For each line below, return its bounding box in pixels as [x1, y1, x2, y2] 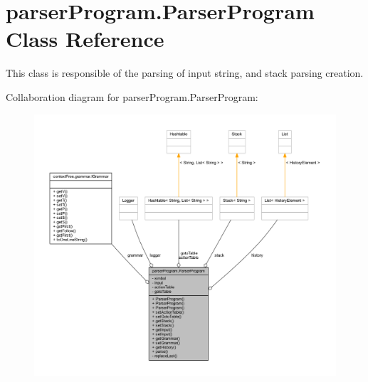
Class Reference [6, 24, 164, 53]
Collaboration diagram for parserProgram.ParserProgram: [6, 89, 258, 104]
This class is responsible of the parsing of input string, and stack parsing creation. [6, 65, 364, 80]
